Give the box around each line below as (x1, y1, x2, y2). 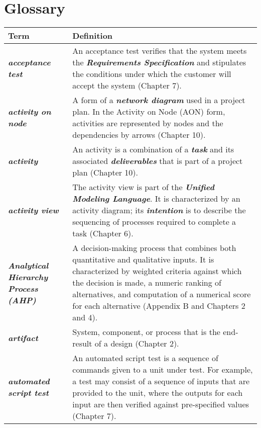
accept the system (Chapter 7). (72, 79, 182, 92)
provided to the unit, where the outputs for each (72, 387, 243, 399)
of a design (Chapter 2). (94, 337, 179, 350)
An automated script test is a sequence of (72, 352, 218, 364)
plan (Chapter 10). (72, 166, 139, 179)
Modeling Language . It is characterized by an (72, 193, 240, 205)
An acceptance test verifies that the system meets (72, 45, 247, 57)
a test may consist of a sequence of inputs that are (72, 375, 250, 387)
